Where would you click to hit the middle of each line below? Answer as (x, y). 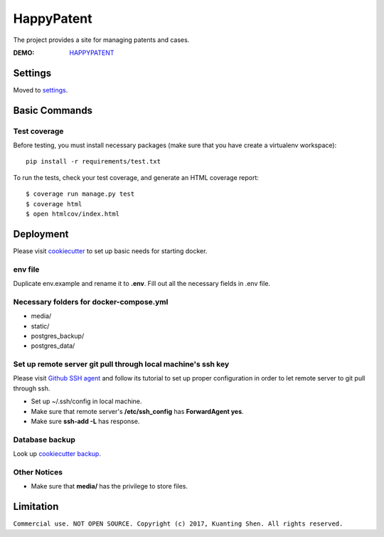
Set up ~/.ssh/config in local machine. (86, 401)
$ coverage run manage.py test (80, 194)
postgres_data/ (53, 346)
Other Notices (38, 472)
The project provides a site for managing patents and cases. (101, 40)
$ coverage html (54, 204)
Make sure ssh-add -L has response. (85, 421)
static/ (40, 326)
